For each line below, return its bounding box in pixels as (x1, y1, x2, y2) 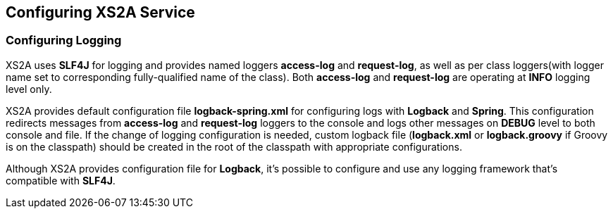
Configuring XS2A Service (6, 4, 195, 21)
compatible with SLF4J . (6, 174, 116, 187)
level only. (6, 82, 52, 95)
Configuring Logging (6, 33, 122, 48)
